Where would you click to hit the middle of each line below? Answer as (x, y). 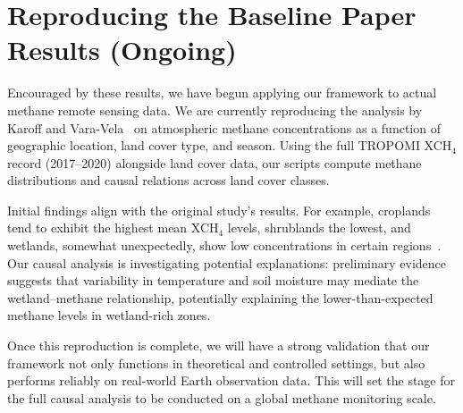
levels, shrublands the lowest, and (319, 228)
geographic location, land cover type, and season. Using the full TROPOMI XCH (230, 145)
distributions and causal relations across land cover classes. (168, 180)
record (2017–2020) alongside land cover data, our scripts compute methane (215, 162)
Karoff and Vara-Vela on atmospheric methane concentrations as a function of (224, 127)
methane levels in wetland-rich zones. (109, 315)
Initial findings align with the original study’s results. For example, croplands (219, 210)
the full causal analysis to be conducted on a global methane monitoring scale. (222, 397)
